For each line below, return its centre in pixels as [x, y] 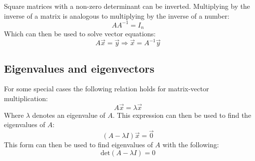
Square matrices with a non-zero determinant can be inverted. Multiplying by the [127, 6]
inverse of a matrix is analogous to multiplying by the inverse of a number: [117, 15]
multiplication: [26, 98]
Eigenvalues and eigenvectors [79, 68]
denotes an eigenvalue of [69, 115]
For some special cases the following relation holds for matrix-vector [107, 89]
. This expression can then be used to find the [182, 115]
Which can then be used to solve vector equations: [80, 34]
